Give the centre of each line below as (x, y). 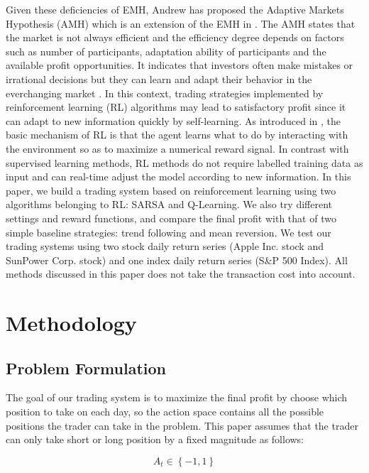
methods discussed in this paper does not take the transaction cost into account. (181, 274)
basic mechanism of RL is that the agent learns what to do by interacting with (177, 135)
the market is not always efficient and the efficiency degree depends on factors (175, 37)
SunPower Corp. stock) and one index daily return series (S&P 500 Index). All (177, 260)
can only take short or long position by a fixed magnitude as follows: (155, 439)
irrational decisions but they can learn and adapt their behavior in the (159, 78)
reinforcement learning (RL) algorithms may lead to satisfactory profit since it (176, 107)
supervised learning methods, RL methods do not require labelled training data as (184, 162)
